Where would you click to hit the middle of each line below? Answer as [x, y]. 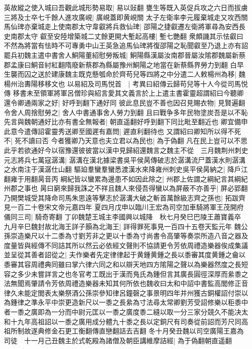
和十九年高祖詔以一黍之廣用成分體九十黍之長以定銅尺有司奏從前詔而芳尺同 [123, 321]
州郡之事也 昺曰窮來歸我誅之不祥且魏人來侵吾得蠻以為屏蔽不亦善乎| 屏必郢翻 [126, 188]
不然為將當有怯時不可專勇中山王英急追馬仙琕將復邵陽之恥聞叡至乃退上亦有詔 [126, 45]
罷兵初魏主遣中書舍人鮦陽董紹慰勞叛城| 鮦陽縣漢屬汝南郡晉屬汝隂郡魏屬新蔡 [125, 55]
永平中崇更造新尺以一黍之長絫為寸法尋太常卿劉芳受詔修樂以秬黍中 [143, 302]
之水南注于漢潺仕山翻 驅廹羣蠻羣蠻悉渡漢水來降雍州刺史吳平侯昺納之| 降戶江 [126, 169]
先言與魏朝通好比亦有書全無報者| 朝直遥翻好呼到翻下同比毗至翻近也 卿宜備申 [126, 122]
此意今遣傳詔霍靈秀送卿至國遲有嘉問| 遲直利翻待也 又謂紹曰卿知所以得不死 [123, 131]
